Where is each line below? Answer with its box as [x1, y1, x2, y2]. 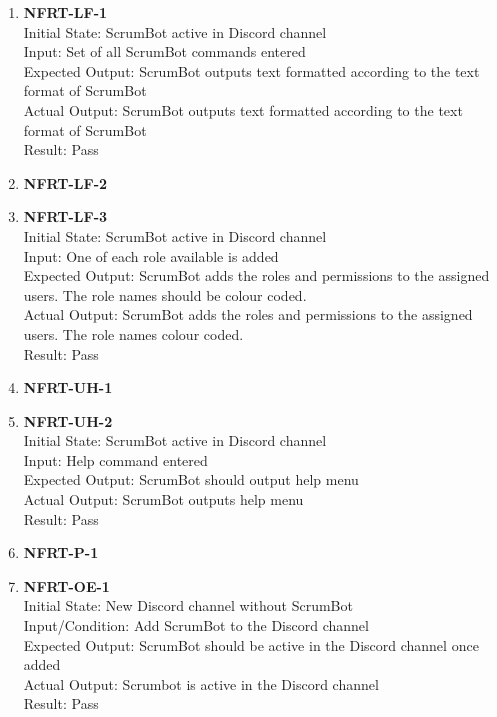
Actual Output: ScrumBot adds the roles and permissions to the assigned [23, 304, 473, 325]
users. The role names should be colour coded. [23, 284, 307, 305]
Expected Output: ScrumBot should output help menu [23, 469, 359, 490]
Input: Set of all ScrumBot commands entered [23, 41, 306, 62]
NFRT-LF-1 [23, 2, 108, 22]
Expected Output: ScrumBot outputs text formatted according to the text [23, 60, 480, 81]
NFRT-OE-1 [23, 575, 110, 596]
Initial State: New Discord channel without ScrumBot [23, 595, 353, 616]
